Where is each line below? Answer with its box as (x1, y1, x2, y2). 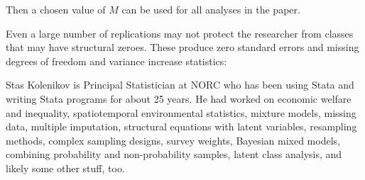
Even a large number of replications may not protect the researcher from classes (6, 26, 354, 40)
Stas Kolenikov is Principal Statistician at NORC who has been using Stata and (6, 77, 354, 92)
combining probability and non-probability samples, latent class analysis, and (6, 147, 342, 162)
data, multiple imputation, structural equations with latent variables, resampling (6, 119, 357, 134)
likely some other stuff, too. (6, 160, 125, 175)
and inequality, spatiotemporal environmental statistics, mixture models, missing (6, 105, 356, 120)
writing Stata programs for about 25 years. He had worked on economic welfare (6, 91, 352, 106)
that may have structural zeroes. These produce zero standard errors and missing (6, 40, 359, 55)
